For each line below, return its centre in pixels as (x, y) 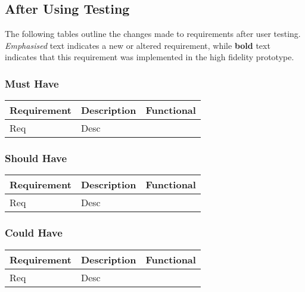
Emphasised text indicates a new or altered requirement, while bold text (138, 45)
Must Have (32, 83)
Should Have (36, 158)
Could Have (34, 233)
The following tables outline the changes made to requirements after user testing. (153, 34)
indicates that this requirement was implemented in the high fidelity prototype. (150, 57)
